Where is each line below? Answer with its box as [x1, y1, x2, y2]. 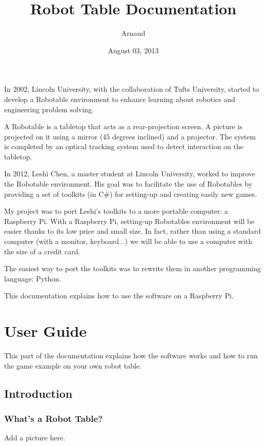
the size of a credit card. [4, 246, 80, 256]
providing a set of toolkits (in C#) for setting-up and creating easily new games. [4, 188, 257, 199]
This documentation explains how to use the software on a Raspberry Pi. [4, 290, 234, 301]
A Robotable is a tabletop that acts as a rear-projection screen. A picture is [4, 121, 242, 132]
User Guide [4, 320, 87, 341]
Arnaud [121, 28, 146, 38]
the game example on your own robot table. [4, 360, 142, 371]
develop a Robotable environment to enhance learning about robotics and [4, 93, 235, 104]
